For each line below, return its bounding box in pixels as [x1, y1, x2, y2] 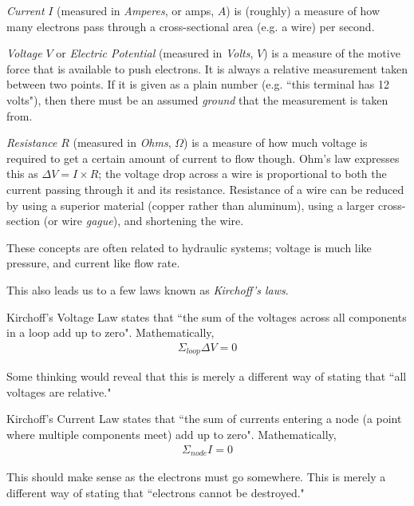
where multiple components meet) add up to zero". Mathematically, [6, 425, 337, 442]
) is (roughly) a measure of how [226, 2, 380, 18]
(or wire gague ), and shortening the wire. [43, 212, 244, 229]
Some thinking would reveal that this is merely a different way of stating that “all [6, 368, 407, 385]
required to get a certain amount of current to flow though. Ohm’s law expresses [6, 149, 400, 166]
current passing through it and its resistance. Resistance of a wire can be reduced [6, 180, 404, 197]
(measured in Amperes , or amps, [57, 2, 215, 18]
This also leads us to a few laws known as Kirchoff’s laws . [6, 281, 289, 298]
